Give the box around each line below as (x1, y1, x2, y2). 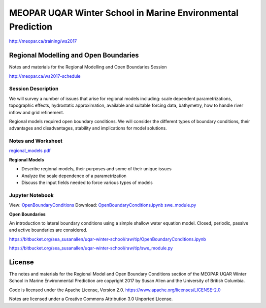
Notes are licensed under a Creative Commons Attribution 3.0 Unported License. (9, 296, 173, 302)
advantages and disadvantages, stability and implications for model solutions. (9, 125, 167, 131)
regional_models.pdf (9, 148, 51, 154)
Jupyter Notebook (9, 192, 54, 199)
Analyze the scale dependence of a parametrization (21, 173, 127, 179)
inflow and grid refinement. (9, 109, 64, 115)
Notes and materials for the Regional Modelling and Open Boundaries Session (9, 64, 167, 70)
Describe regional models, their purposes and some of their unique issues (21, 166, 172, 172)
